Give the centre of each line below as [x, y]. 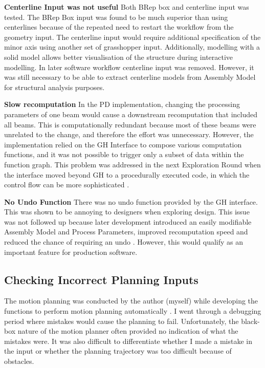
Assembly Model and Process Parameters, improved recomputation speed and [126, 232]
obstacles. [19, 361]
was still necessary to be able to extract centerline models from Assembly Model [130, 77]
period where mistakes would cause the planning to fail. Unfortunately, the [122, 321]
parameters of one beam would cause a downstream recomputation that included [131, 114]
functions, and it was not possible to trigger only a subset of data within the [124, 154]
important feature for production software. [71, 252]
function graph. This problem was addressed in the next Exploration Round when [132, 164]
